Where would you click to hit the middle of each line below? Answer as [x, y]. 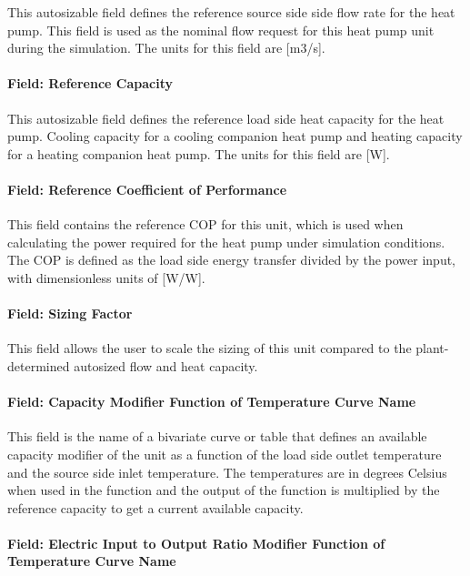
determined [39, 365]
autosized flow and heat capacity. [166, 365]
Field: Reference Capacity [90, 83]
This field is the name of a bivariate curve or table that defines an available [217, 436]
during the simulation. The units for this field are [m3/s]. [166, 48]
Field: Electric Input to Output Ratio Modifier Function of [196, 543]
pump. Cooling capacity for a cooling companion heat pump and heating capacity [235, 136]
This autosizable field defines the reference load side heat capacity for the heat [226, 118]
